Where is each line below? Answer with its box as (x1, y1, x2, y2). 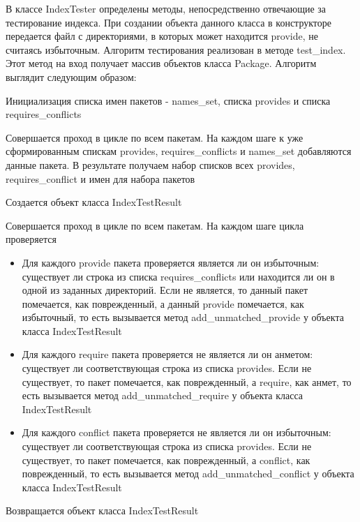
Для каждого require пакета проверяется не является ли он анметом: (22, 347, 313, 361)
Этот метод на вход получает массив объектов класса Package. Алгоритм (6, 56, 317, 70)
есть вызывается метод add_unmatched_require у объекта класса (22, 388, 303, 403)
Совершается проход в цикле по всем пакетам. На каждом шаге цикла (6, 218, 304, 232)
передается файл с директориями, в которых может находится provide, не (6, 29, 318, 43)
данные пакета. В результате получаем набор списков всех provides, (6, 157, 295, 172)
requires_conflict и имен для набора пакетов (6, 171, 195, 186)
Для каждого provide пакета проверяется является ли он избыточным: (22, 255, 320, 269)
